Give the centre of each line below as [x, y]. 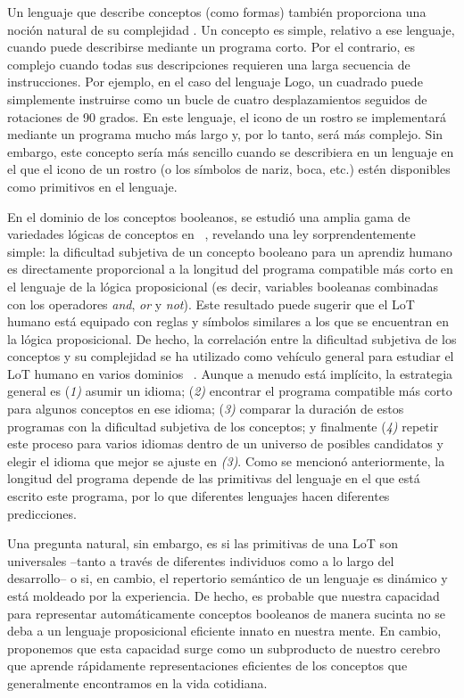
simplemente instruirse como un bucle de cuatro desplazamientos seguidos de [217, 99]
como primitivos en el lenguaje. [92, 186]
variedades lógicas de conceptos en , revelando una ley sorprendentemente [211, 234]
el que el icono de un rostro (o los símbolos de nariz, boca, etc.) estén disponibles [229, 169]
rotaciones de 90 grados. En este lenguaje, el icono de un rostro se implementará [227, 116]
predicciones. [42, 513]
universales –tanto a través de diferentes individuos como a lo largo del [201, 560]
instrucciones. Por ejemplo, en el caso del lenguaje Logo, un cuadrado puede [215, 82]
